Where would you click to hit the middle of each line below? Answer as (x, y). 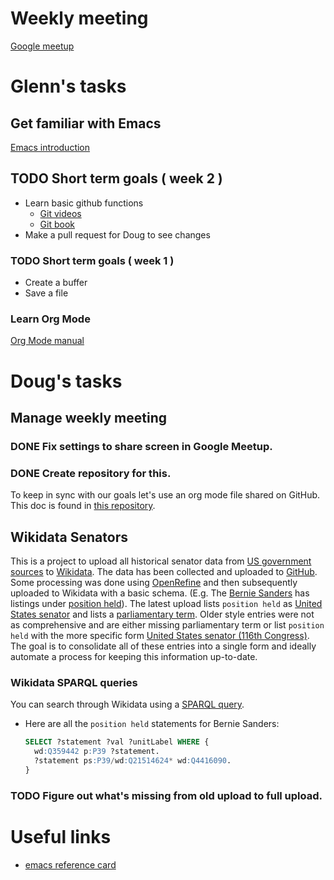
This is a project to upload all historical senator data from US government (161, 561)
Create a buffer (56, 283)
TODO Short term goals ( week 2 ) (116, 178)
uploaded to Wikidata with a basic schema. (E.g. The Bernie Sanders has (160, 593)
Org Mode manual (47, 341)
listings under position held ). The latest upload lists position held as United (166, 603)
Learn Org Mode (50, 319)
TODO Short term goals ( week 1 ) (92, 260)
